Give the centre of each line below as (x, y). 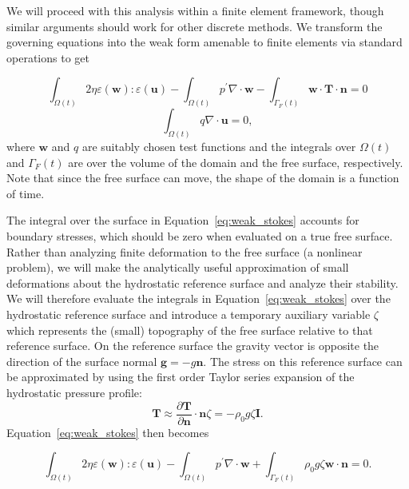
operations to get (48, 57)
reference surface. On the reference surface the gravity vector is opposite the (193, 346)
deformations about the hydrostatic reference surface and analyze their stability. (203, 282)
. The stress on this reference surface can (303, 361)
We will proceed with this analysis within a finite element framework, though (195, 10)
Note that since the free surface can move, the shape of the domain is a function (203, 178)
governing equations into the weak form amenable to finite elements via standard (204, 42)
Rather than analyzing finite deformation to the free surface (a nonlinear (185, 251)
